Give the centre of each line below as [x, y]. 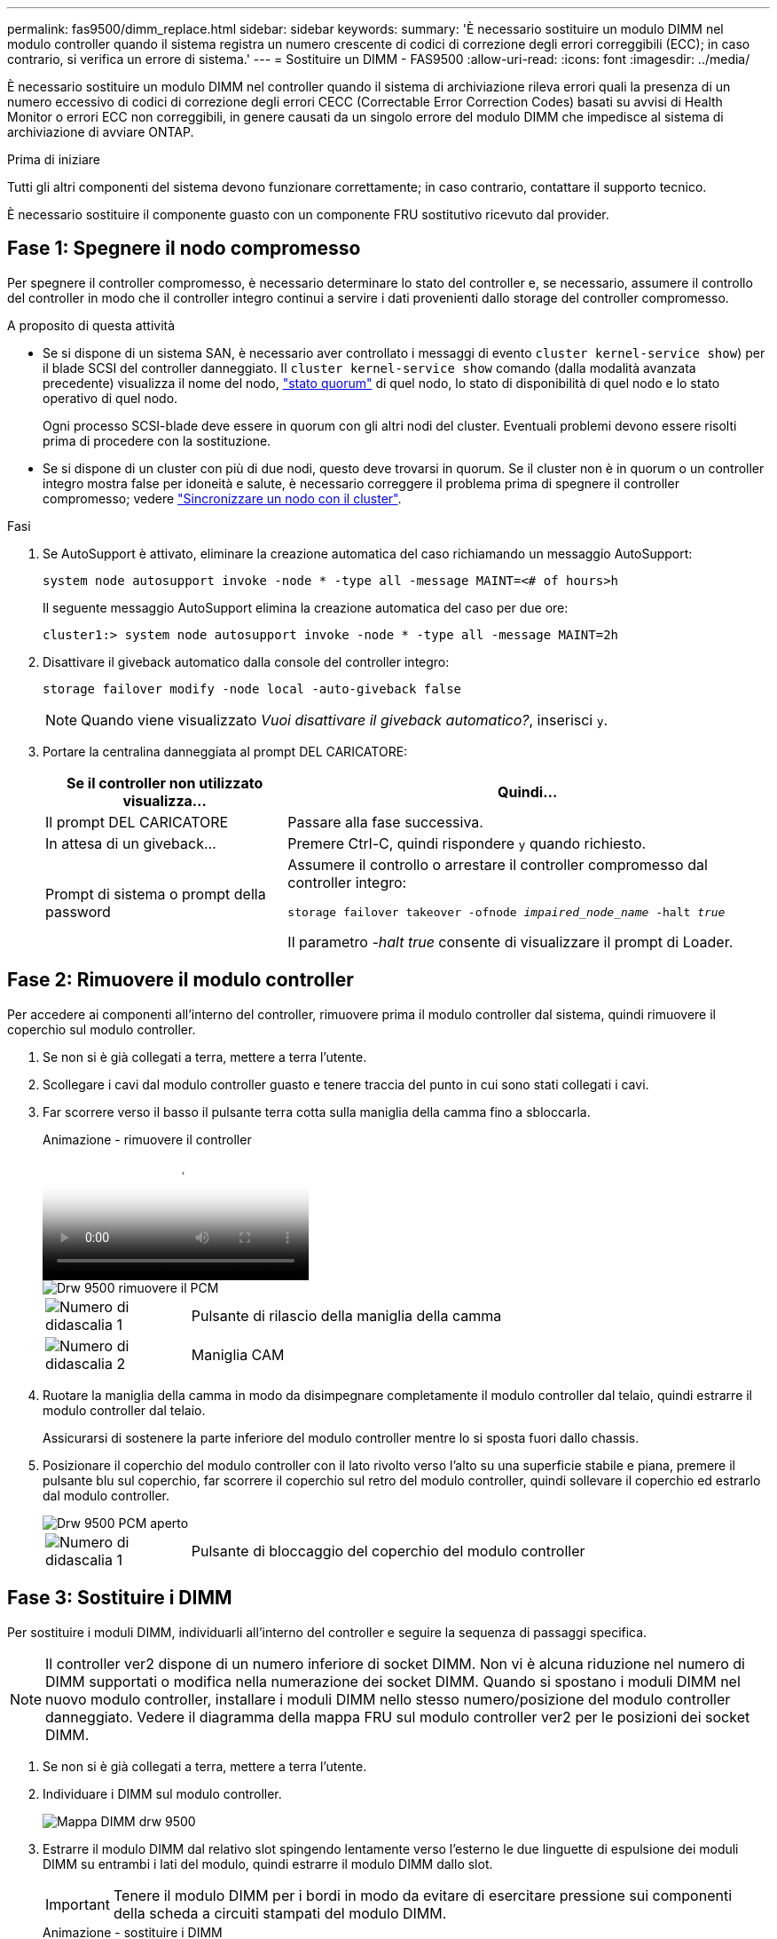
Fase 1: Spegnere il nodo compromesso [184, 249]
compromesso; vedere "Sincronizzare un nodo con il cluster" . [222, 498]
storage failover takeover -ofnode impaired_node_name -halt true [506, 912]
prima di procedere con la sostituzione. [157, 440]
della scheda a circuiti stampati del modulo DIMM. [280, 1913]
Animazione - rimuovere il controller [147, 1139]
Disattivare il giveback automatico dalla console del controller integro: [246, 661]
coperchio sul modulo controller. [102, 1029]
